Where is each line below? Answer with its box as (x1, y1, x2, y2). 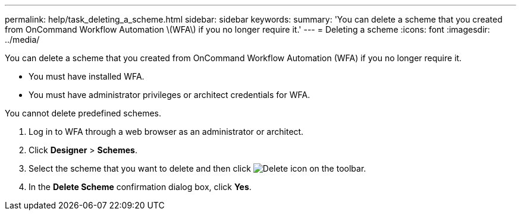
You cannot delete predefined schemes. (5, 108, 162, 118)
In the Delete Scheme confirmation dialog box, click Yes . (29, 182, 252, 192)
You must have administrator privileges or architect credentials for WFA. (29, 90, 310, 100)
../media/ (5, 34, 40, 45)
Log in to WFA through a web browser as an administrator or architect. (29, 127, 304, 137)
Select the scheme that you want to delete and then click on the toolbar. (29, 163, 366, 173)
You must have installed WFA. (29, 71, 145, 81)
